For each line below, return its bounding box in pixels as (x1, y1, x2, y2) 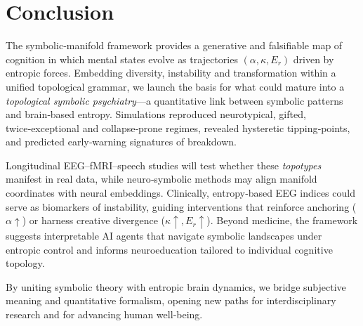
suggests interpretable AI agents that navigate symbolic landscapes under (6, 228, 322, 242)
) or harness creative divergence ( (22, 213, 165, 228)
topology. (6, 256, 45, 270)
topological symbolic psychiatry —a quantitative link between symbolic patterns (6, 93, 343, 107)
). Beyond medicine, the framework (206, 213, 358, 228)
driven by (293, 51, 334, 66)
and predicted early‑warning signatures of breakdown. (6, 134, 237, 149)
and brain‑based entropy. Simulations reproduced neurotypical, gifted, (6, 107, 306, 122)
